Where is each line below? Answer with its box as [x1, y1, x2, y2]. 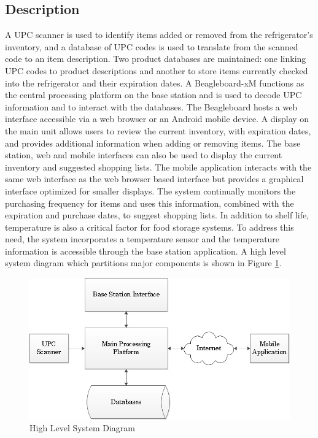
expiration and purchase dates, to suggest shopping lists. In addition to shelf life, [5, 209, 309, 221]
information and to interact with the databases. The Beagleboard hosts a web [5, 100, 298, 113]
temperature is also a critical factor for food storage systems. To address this [5, 220, 294, 233]
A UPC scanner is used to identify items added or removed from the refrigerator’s [5, 28, 313, 41]
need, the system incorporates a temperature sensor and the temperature [5, 232, 280, 245]
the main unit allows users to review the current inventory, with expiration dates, [5, 124, 311, 137]
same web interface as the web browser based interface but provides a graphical [5, 172, 304, 185]
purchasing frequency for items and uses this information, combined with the [5, 196, 294, 209]
